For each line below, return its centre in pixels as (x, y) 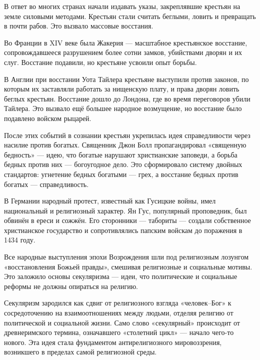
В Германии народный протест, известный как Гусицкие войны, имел (110, 201)
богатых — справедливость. (46, 184)
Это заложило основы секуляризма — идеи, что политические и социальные (121, 276)
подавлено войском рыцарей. (48, 118)
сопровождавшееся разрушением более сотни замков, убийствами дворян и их (123, 52)
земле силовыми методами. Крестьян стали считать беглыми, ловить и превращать (130, 16)
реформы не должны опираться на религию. (71, 286)
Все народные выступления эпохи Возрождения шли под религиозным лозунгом (126, 257)
